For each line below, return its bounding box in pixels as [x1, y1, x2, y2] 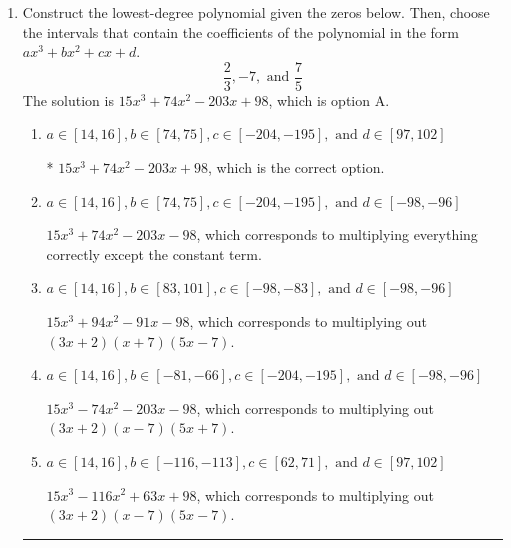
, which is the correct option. [208, 157, 385, 178]
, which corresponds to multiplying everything [196, 224, 478, 245]
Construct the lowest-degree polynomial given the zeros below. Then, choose [22, 2, 490, 22]
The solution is [22, 89, 114, 110]
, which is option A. [268, 89, 390, 110]
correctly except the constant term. [46, 243, 262, 264]
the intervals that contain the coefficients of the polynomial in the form [22, 21, 459, 42]
